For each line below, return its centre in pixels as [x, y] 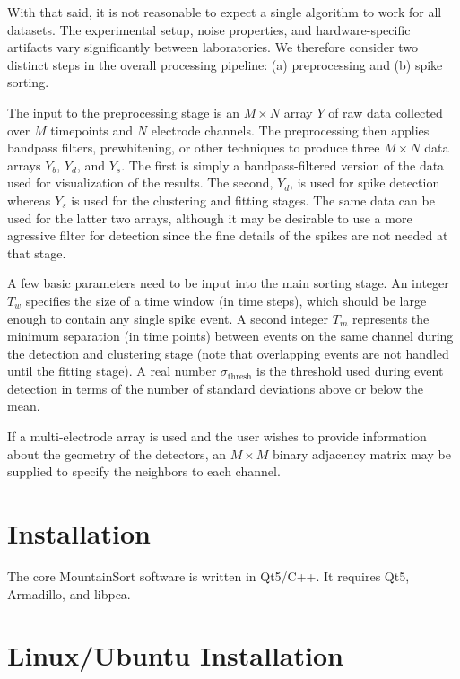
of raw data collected [386, 112]
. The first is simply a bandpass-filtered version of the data [283, 165]
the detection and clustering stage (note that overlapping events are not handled [228, 353]
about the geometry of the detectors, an [117, 453]
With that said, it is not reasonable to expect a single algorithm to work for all [225, 12]
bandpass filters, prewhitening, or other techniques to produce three [194, 148]
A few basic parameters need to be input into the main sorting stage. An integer [228, 283]
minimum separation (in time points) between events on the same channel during [230, 336]
